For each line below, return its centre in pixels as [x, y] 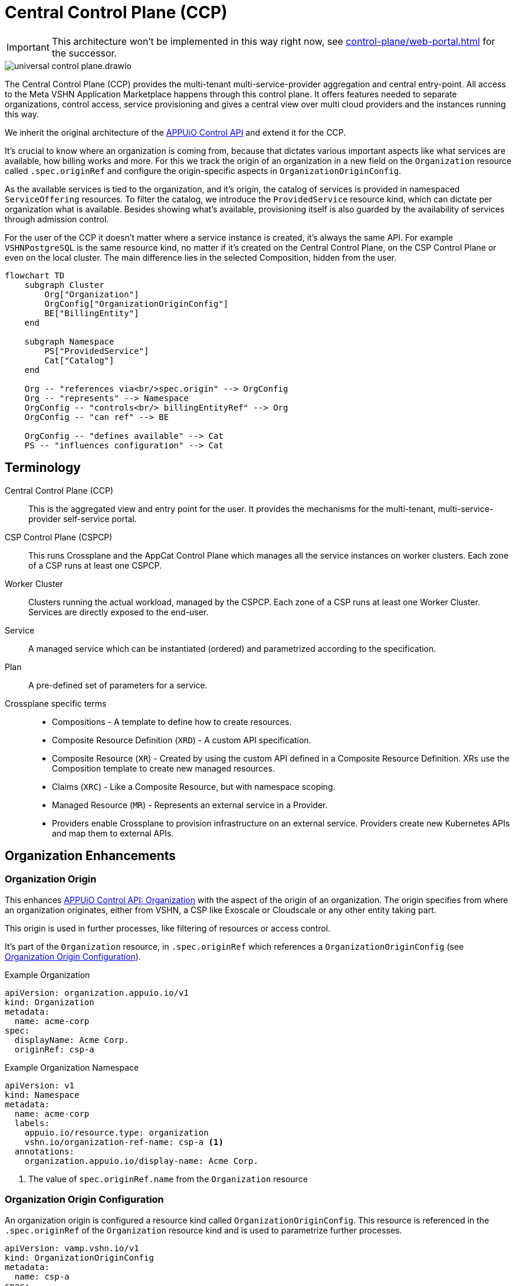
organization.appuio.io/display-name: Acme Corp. [141, 1161]
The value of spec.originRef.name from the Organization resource [168, 1179]
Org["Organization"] [92, 294]
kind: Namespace [42, 1095]
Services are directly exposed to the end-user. [119, 612]
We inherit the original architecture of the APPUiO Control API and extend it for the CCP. [175, 132]
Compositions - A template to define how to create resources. [172, 721]
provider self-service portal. [83, 519]
